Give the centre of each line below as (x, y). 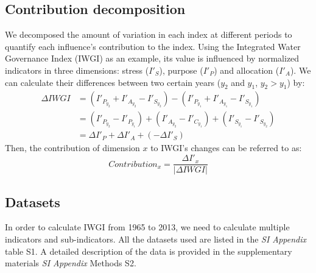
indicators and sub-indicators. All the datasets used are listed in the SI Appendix (156, 239)
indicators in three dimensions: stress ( (77, 70)
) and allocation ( (247, 70)
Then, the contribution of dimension (72, 148)
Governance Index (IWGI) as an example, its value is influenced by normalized (152, 58)
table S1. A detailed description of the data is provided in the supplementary (149, 251)
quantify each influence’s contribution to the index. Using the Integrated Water (153, 46)
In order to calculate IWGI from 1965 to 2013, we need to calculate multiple (147, 227)
